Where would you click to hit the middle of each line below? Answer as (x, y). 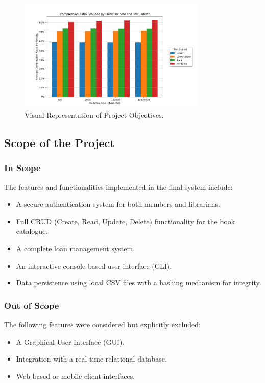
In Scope (22, 168)
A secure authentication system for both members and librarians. (118, 204)
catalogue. (32, 231)
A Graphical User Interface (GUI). (70, 341)
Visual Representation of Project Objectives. (94, 115)
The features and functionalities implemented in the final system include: (118, 187)
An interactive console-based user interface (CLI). (94, 265)
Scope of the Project (59, 143)
